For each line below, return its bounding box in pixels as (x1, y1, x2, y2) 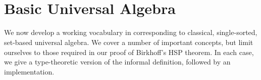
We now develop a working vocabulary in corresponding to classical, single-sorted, (4, 27, 257, 37)
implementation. (4, 66, 55, 76)
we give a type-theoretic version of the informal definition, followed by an (4, 56, 231, 67)
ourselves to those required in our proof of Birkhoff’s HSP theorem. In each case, (4, 46, 254, 57)
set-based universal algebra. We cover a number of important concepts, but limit (4, 36, 253, 47)
